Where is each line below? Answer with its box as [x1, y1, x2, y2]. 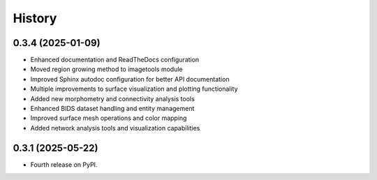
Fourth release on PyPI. [30, 160, 98, 169]
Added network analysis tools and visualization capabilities [30, 123, 200, 132]
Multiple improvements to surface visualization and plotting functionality [30, 84, 238, 93]
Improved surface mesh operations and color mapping [30, 114, 187, 122]
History [13, 10, 57, 26]
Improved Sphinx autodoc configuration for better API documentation [30, 75, 230, 83]
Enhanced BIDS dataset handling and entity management [30, 105, 195, 113]
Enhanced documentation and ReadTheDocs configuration [30, 56, 200, 64]
